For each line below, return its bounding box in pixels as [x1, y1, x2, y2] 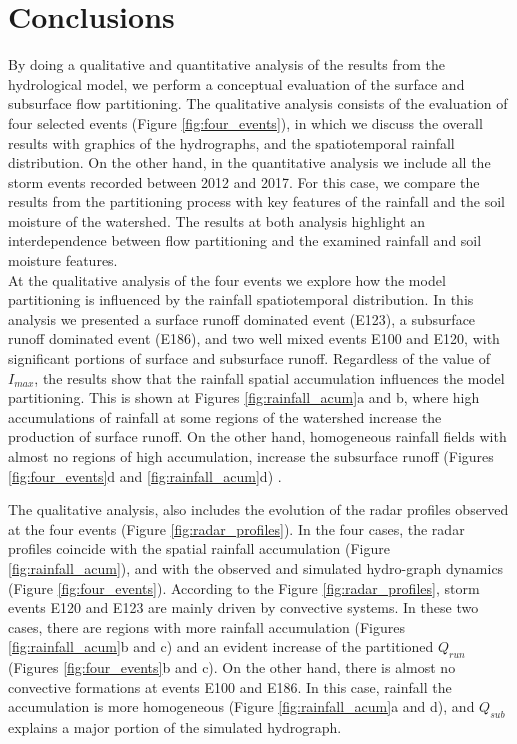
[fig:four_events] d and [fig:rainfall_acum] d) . [8, 465, 282, 486]
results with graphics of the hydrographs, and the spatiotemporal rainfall [8, 132, 455, 153]
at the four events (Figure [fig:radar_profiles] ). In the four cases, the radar [8, 518, 465, 539]
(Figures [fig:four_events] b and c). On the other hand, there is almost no [8, 657, 456, 678]
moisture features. [8, 250, 118, 271]
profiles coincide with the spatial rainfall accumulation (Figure [8, 538, 391, 559]
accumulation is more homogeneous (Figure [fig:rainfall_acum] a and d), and [8, 696, 475, 717]
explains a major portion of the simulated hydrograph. [8, 717, 342, 738]
